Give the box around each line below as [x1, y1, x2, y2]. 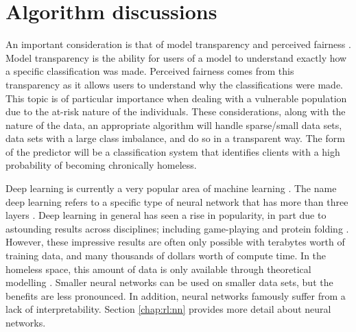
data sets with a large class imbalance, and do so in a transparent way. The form [5, 131, 345, 145]
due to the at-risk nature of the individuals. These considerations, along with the [5, 104, 346, 119]
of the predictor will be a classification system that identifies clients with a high [5, 144, 340, 158]
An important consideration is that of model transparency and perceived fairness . [5, 37, 351, 51]
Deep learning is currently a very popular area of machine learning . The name [5, 181, 337, 195]
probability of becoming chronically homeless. [5, 158, 197, 172]
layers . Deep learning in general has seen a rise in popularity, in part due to [5, 208, 327, 222]
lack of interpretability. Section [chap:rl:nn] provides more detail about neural [5, 302, 331, 316]
